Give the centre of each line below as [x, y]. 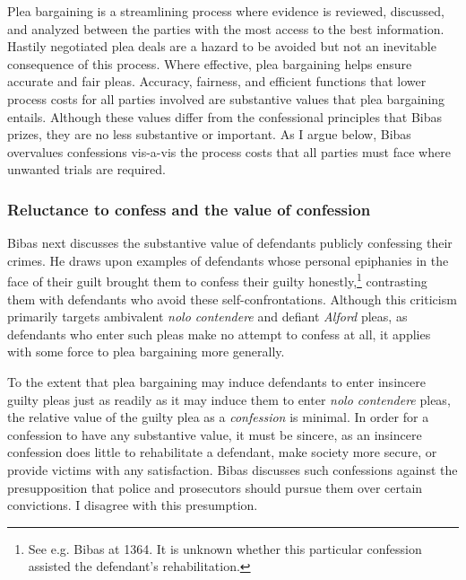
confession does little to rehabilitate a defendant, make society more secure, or [222, 452]
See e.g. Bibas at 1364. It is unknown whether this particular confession [225, 548]
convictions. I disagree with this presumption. [133, 505]
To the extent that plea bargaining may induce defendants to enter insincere [216, 381]
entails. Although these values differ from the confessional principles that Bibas [225, 116]
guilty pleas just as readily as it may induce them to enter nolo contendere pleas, [229, 399]
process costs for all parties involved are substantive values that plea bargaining [226, 98]
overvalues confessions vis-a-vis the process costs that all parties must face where [229, 151]
